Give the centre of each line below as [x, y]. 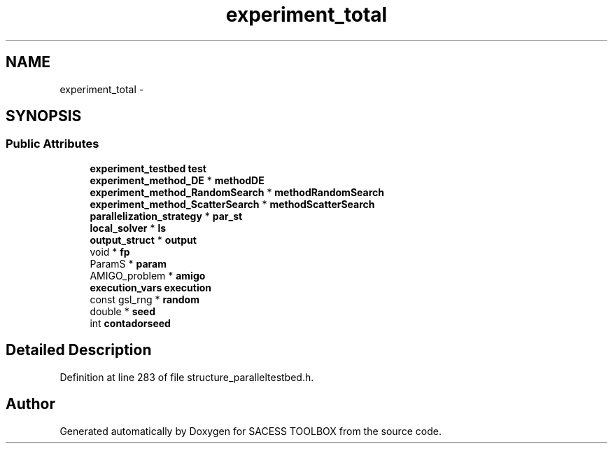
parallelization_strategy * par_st [166, 216]
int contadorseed [130, 323]
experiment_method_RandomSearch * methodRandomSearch [237, 192]
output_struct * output [143, 240]
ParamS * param [128, 263]
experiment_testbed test [148, 168]
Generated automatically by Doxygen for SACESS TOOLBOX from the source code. [251, 431]
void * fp [110, 251]
